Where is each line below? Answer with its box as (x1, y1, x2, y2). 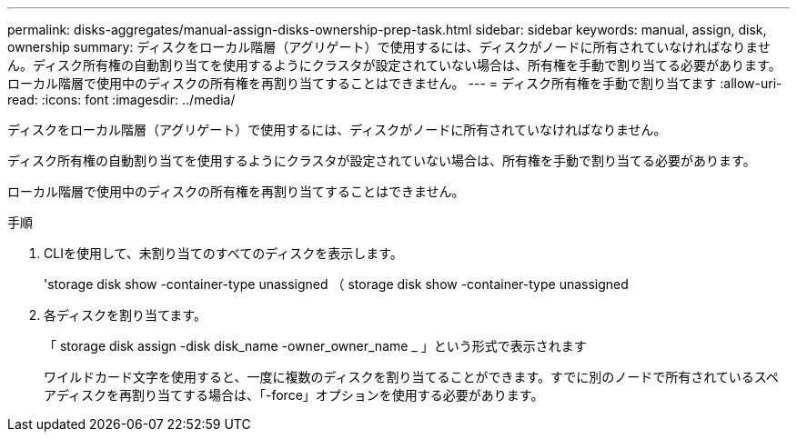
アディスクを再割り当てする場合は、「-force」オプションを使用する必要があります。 (44, 387, 544, 403)
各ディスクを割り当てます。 (44, 307, 207, 323)
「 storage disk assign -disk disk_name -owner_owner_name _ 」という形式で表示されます (44, 338, 587, 354)
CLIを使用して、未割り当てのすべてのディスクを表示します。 (44, 245, 403, 261)
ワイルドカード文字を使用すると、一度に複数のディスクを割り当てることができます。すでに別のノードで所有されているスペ (44, 369, 779, 384)
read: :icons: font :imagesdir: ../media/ (7, 92, 236, 107)
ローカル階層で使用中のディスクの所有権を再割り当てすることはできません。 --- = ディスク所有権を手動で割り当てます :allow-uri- (7, 75, 782, 91)
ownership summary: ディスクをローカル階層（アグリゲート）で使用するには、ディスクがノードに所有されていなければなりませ (7, 39, 771, 55)
